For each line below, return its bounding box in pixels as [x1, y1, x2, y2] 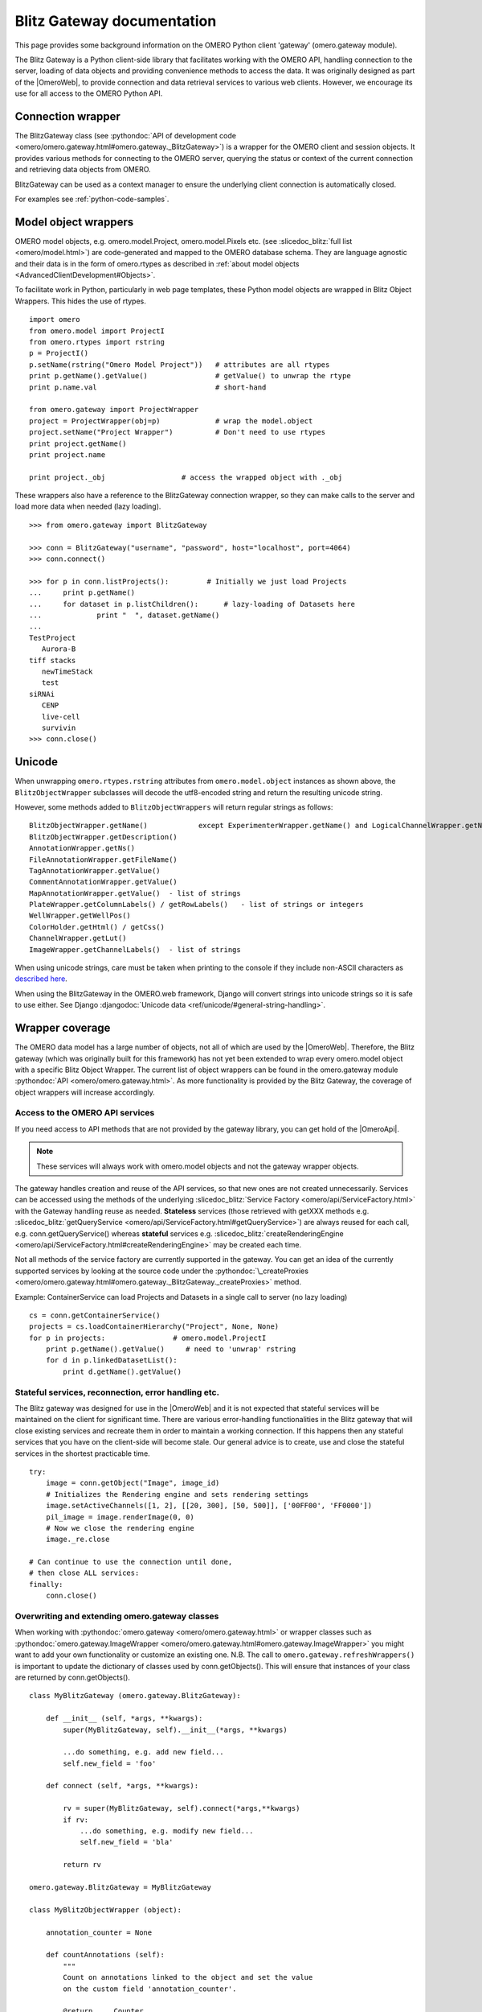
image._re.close [45, 1535, 110, 1544]
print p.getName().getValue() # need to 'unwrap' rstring [45, 1345, 296, 1354]
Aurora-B [41, 645, 76, 653]
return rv [63, 1860, 102, 1870]
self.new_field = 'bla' [80, 1837, 174, 1847]
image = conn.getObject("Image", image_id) [45, 1478, 220, 1488]
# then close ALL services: [29, 1569, 140, 1577]
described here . [14, 974, 67, 983]
